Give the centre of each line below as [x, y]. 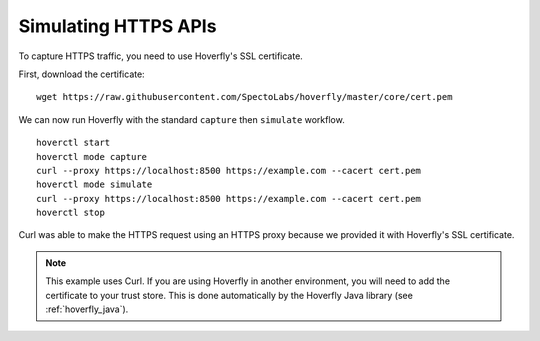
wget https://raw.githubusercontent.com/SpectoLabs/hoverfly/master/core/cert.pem [244, 97]
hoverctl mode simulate [94, 184]
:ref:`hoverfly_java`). [87, 309]
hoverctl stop [70, 213]
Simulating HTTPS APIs [117, 26]
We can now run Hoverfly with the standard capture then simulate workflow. [181, 119]
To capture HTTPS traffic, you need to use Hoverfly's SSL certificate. [161, 56]
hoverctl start [73, 143]
